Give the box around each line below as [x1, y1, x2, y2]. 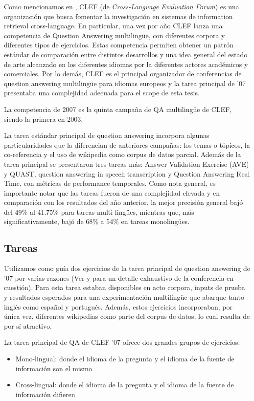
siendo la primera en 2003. [4, 113, 83, 124]
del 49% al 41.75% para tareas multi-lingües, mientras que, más [4, 206, 194, 217]
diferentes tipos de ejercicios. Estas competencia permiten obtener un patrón [4, 40, 233, 50]
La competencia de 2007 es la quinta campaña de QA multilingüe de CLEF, [4, 104, 232, 114]
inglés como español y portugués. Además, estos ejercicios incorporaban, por [4, 301, 232, 312]
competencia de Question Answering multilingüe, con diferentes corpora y [4, 30, 225, 40]
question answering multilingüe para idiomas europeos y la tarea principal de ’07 [4, 78, 246, 88]
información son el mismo [15, 363, 92, 373]
